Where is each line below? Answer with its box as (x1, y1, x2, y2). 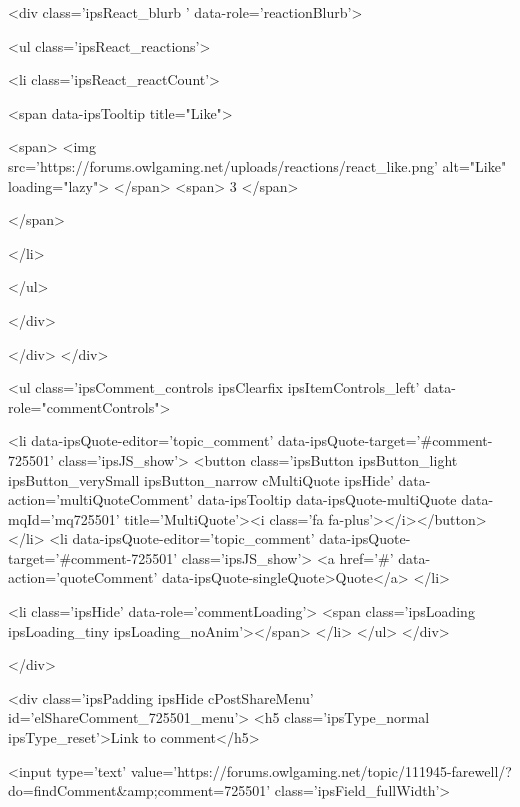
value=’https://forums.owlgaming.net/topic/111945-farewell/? (130, 760, 512, 781)
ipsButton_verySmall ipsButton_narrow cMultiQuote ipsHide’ (8, 469, 394, 490)
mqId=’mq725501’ (8, 508, 120, 529)
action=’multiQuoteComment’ (8, 489, 194, 510)
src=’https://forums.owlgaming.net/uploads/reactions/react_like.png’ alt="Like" (8, 155, 507, 176)
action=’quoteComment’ (8, 567, 158, 588)
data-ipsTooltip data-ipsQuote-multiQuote (197, 489, 457, 510)
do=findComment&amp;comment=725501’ (8, 780, 271, 801)
